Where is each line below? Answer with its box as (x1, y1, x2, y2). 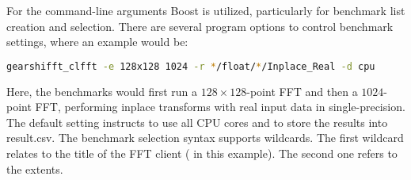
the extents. (6, 160, 63, 177)
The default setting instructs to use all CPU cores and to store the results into (6, 113, 388, 130)
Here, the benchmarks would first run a (6, 82, 198, 99)
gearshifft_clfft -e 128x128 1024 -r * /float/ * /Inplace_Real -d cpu (6, 60, 375, 72)
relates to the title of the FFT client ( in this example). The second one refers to (6, 145, 398, 162)
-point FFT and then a (246, 82, 358, 99)
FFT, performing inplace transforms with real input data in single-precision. (35, 98, 405, 115)
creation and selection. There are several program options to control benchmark (6, 17, 394, 34)
